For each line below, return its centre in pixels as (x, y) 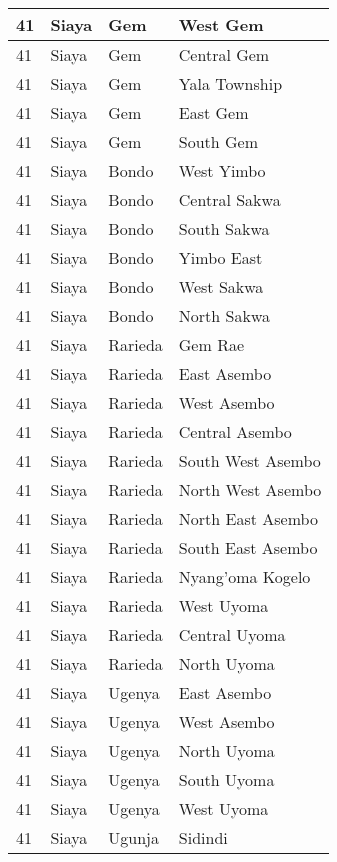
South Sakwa (224, 228)
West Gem (221, 24)
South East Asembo (248, 547)
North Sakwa (224, 315)
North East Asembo (248, 518)
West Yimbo (222, 170)
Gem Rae (211, 344)
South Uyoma (226, 779)
